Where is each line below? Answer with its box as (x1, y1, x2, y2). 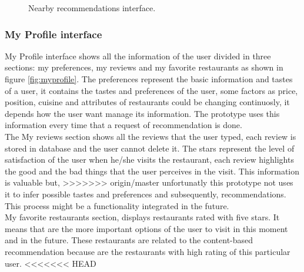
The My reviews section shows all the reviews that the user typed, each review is (5, 130, 296, 142)
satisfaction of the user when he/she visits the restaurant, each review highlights (5, 153, 294, 166)
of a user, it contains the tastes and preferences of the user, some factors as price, (5, 84, 298, 96)
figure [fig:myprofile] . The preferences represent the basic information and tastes (5, 73, 293, 85)
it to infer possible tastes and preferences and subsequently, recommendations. (5, 187, 286, 200)
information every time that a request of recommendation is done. (5, 119, 242, 131)
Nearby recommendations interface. (28, 2, 156, 14)
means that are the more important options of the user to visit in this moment (5, 222, 288, 234)
